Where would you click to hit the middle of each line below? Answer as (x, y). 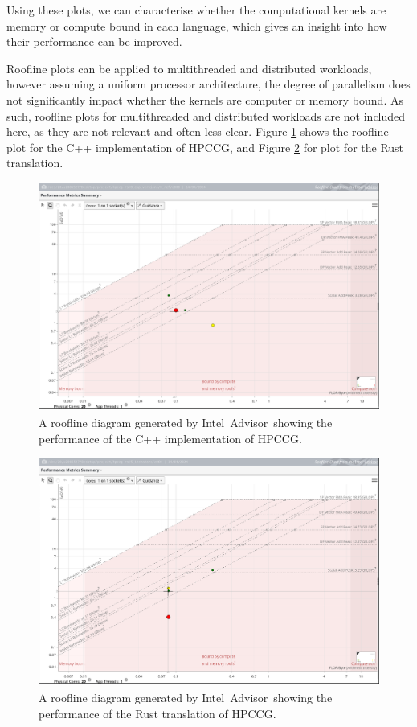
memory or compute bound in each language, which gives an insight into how (197, 25)
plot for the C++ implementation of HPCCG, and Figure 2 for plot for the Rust (205, 147)
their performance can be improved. (94, 41)
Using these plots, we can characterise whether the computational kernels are (196, 10)
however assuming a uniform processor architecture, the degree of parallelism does (208, 84)
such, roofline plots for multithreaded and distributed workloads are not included (206, 115)
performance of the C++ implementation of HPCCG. (170, 438)
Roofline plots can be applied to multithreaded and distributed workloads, (189, 68)
